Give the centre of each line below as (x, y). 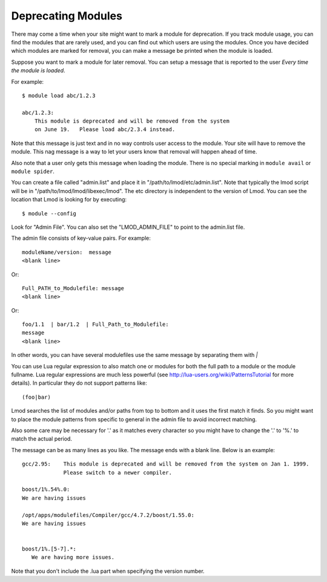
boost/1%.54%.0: (46, 489)
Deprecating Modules (67, 16)
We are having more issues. (73, 557)
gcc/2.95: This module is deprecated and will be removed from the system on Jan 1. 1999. (166, 464)
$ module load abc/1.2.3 (59, 95)
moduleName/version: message (67, 252)
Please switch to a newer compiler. (118, 472)
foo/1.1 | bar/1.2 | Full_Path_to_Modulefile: (95, 324)
